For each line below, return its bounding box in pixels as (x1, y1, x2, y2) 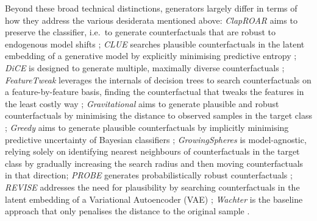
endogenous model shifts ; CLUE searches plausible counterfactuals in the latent (5, 37, 305, 50)
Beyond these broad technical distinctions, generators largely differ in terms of (5, 2, 297, 14)
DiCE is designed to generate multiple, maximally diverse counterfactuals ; (5, 61, 285, 74)
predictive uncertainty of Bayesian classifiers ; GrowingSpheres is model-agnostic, (5, 133, 307, 146)
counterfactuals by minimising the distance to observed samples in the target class (5, 109, 312, 122)
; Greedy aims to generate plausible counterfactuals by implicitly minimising (5, 121, 289, 133)
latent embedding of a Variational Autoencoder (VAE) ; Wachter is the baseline (5, 192, 303, 205)
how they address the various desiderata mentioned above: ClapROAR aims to (5, 13, 297, 26)
